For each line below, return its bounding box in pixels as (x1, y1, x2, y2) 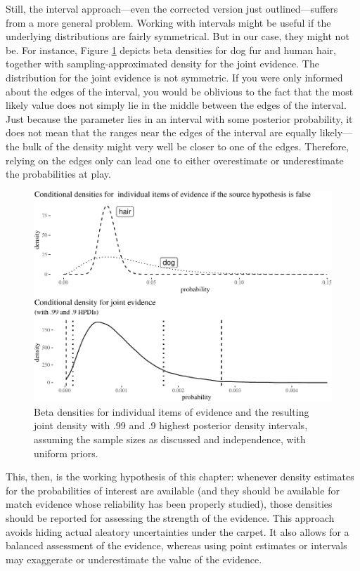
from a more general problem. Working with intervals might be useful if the (6, 15, 331, 29)
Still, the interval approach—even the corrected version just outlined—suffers (6, 1, 338, 15)
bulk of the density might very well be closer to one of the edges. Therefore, (22, 138, 349, 153)
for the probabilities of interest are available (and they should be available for (6, 483, 340, 497)
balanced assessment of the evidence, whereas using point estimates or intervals (6, 538, 347, 553)
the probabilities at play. (6, 166, 111, 181)
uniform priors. (34, 445, 98, 460)
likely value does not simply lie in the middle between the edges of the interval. (6, 98, 347, 112)
